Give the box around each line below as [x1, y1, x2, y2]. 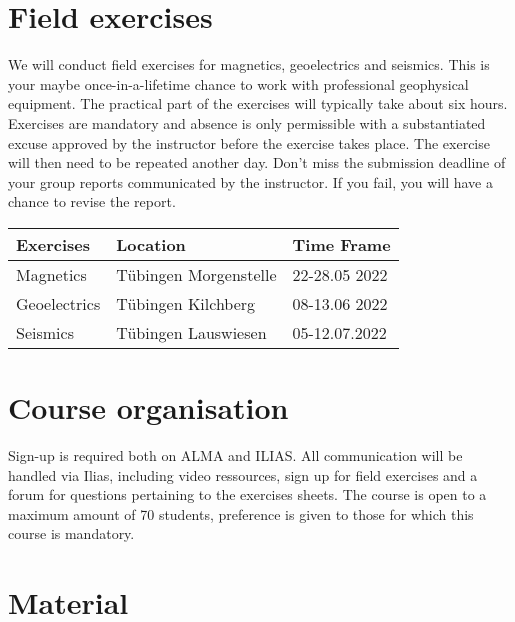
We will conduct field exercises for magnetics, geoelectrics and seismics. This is [8, 54, 490, 75]
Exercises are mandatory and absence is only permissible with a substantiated [8, 112, 486, 133]
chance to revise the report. [8, 191, 176, 212]
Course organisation [8, 387, 289, 428]
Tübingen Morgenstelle [116, 262, 277, 286]
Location [116, 232, 186, 256]
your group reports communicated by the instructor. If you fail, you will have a [8, 171, 493, 192]
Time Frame [292, 232, 391, 256]
